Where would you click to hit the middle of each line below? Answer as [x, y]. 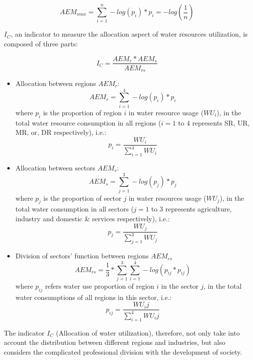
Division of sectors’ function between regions [82, 256]
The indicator [24, 332]
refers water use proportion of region [100, 286]
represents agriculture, [199, 209]
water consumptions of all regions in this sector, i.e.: [94, 297]
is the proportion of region [83, 112]
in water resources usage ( [168, 198]
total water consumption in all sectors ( [74, 209]
